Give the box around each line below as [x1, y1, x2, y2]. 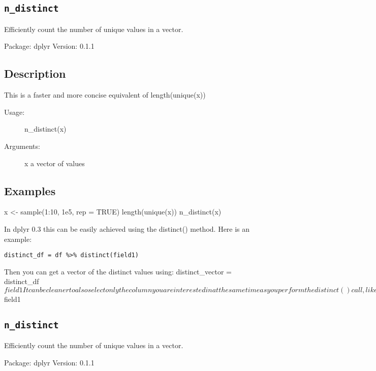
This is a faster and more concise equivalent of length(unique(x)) [4, 89, 206, 100]
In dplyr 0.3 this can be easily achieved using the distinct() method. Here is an [4, 223, 250, 234]
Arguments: [4, 140, 40, 151]
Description [4, 66, 66, 81]
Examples [4, 182, 56, 198]
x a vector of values [24, 158, 85, 168]
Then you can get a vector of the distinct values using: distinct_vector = [4, 266, 232, 276]
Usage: [4, 106, 25, 117]
